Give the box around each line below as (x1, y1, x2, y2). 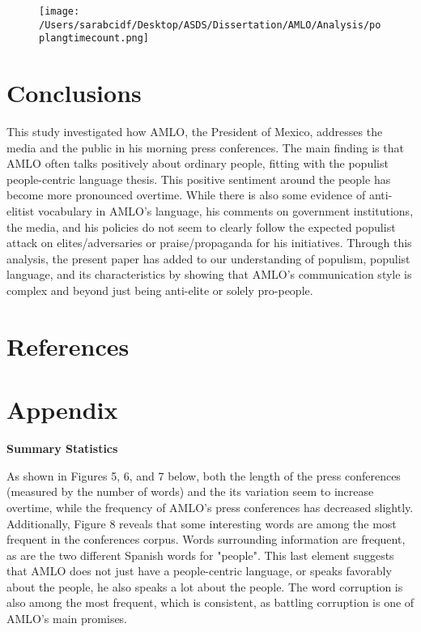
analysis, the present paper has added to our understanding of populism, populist (6, 250, 410, 267)
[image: (39, 6, 80, 17)
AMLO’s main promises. (6, 610, 128, 627)
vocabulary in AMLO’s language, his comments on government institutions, (37, 203, 414, 220)
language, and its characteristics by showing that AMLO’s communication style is (6, 266, 412, 283)
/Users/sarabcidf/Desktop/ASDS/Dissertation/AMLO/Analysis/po (39, 19, 381, 31)
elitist (6, 203, 35, 220)
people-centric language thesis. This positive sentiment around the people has (6, 170, 391, 187)
